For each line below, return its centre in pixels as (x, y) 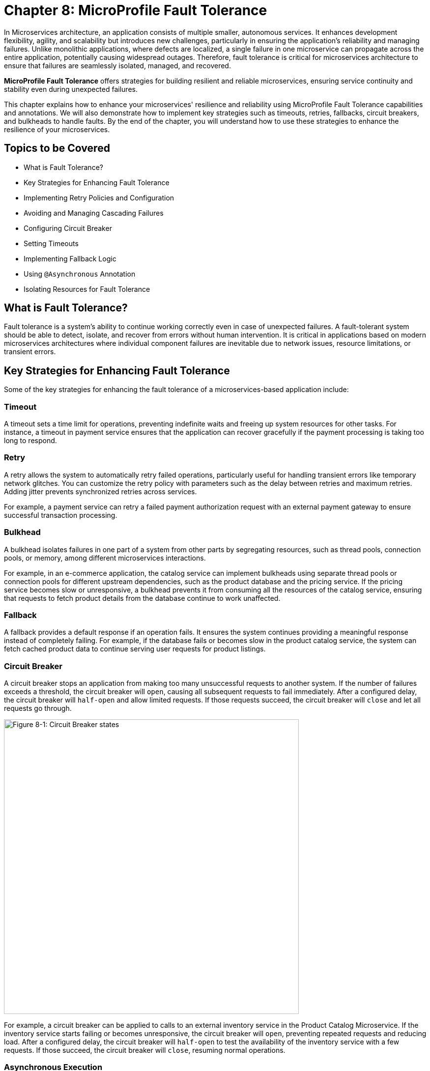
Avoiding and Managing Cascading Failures (94, 213)
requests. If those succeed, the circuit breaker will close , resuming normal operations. (145, 1050)
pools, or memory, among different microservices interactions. (105, 558)
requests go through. (38, 708)
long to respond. (30, 441)
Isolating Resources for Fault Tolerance (87, 289)
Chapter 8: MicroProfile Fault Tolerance (136, 10)
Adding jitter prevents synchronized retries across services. (100, 491)
